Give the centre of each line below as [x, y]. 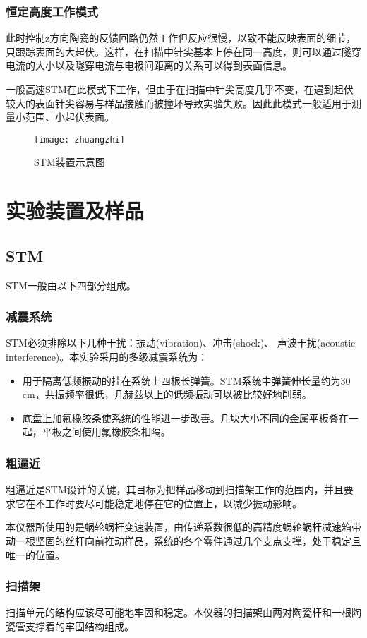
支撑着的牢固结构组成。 [79, 626]
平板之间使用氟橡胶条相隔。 [106, 432]
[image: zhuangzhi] [79, 139]
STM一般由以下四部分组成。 [71, 285]
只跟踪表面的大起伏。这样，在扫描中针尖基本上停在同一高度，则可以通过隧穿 [183, 51]
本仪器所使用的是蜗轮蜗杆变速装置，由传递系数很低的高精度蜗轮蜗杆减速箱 [179, 527]
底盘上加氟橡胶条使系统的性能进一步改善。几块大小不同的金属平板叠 [180, 417]
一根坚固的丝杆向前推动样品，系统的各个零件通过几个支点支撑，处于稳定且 [188, 540]
